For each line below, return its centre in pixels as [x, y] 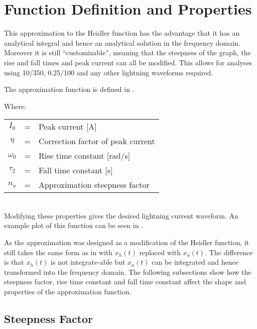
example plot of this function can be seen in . [74, 225]
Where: [15, 106]
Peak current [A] [68, 127]
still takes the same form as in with [58, 252]
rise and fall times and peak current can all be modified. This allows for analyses [128, 62]
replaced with [160, 252]
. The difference [229, 252]
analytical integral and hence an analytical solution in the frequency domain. [122, 42]
